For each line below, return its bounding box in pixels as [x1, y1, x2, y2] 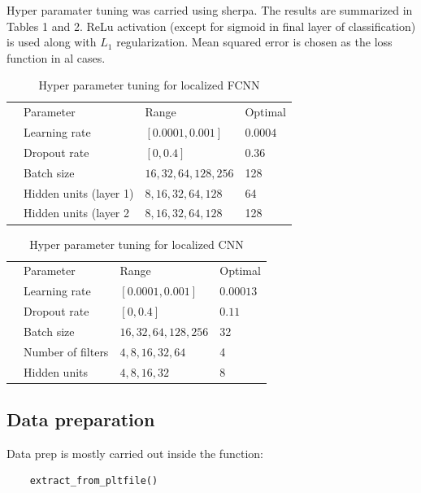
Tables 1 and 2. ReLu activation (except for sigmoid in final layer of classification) [7, 17, 416, 34]
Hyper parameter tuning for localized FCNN [38, 76, 260, 94]
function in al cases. [7, 49, 106, 66]
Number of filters [24, 342, 109, 360]
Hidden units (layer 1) [24, 184, 134, 201]
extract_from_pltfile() [29, 475, 158, 487]
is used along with [7, 33, 97, 50]
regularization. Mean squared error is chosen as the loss [116, 33, 393, 50]
